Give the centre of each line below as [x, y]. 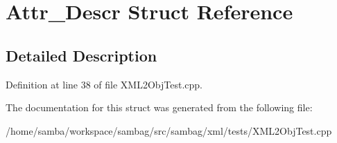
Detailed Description [81, 55]
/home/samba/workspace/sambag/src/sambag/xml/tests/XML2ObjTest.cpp [169, 130]
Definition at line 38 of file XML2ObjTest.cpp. [104, 84]
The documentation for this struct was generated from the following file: [159, 107]
